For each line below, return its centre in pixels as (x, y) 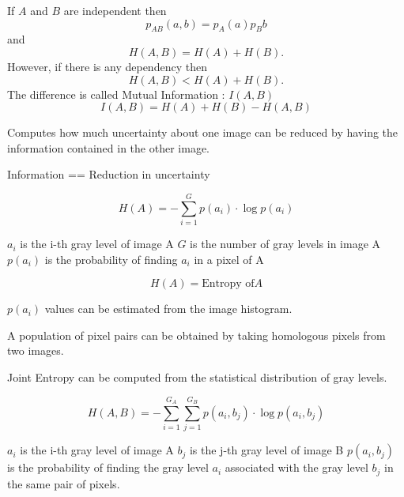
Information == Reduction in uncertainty (109, 174)
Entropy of (228, 284)
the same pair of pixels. (64, 483)
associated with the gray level (296, 467)
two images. (36, 350)
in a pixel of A (229, 259)
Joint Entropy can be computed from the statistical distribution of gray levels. (197, 377)
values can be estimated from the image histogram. (168, 309)
